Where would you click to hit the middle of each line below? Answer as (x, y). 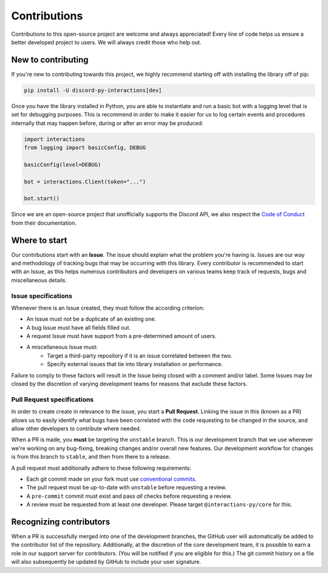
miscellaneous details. (39, 280)
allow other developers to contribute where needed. (76, 429)
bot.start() (42, 198)
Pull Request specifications (53, 399)
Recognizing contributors (61, 522)
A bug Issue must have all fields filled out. (78, 327)
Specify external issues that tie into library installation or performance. (135, 364)
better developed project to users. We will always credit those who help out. (106, 42)
